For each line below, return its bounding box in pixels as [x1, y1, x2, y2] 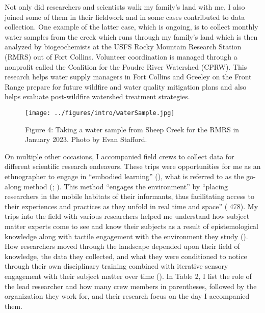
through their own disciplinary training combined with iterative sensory [5, 261, 228, 271]
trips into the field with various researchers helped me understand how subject [5, 211, 250, 221]
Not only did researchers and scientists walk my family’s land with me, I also [5, 2, 245, 12]
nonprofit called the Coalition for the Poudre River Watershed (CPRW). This [5, 61, 247, 72]
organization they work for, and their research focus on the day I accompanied [5, 291, 250, 301]
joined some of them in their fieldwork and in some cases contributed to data [5, 11, 245, 22]
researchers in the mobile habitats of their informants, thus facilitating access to [5, 191, 254, 202]
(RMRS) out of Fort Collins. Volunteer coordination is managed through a [5, 51, 237, 62]
